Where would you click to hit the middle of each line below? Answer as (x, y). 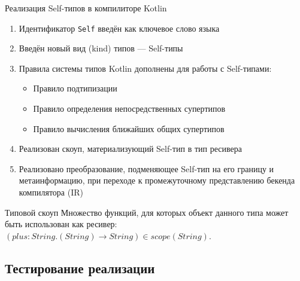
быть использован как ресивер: (61, 224)
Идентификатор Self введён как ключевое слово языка (119, 28)
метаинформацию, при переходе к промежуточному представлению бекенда (157, 180)
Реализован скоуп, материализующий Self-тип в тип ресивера (130, 149)
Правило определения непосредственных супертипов (129, 109)
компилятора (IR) (51, 192)
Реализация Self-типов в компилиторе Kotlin (86, 8)
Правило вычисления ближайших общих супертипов (129, 128)
